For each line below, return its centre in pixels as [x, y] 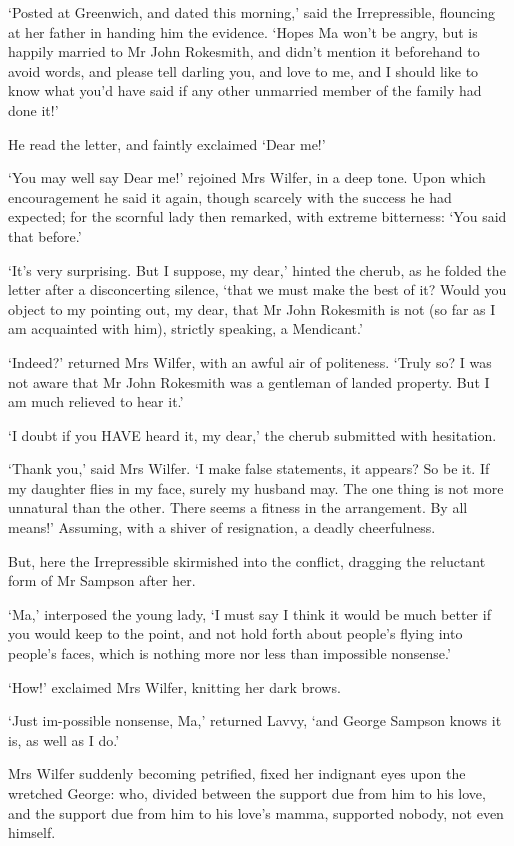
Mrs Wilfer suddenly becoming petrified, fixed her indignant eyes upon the [237, 773]
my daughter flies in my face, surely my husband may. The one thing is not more [256, 487]
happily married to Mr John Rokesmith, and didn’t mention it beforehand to [244, 51]
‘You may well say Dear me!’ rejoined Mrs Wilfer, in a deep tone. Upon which [247, 177]
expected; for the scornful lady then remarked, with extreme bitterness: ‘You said [257, 216]
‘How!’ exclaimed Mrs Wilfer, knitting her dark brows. [174, 686]
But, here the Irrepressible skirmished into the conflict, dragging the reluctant [247, 560]
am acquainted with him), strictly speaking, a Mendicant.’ [185, 328]
